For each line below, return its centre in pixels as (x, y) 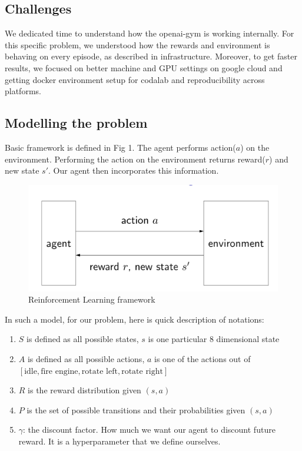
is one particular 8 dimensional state (214, 339)
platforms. (23, 91)
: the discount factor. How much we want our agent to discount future (149, 430)
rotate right (142, 371)
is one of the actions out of (203, 359)
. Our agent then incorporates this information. (134, 170)
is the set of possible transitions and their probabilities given (136, 409)
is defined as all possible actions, (86, 359)
